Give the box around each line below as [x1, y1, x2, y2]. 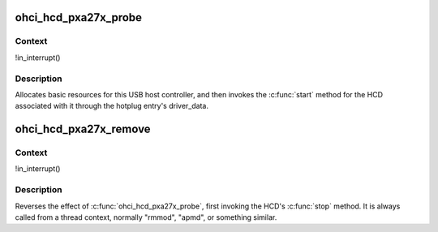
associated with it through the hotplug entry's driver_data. [15, 101, 208, 111]
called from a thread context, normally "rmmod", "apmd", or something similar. [15, 212, 277, 222]
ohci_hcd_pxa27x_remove [15, 122, 151, 136]
